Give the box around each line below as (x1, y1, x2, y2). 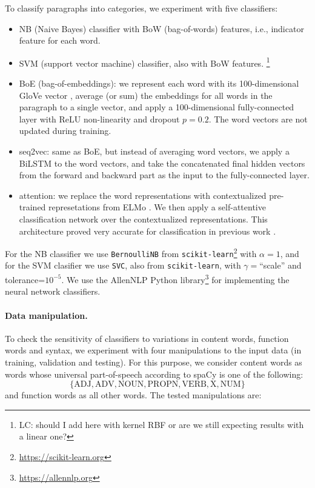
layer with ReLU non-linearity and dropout (19, 112, 180, 125)
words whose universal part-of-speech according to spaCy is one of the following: (5, 367, 303, 380)
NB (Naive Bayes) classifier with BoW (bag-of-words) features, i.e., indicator (19, 22, 304, 35)
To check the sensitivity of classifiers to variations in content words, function (5, 332, 289, 344)
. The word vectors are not (208, 112, 308, 125)
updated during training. (19, 124, 111, 137)
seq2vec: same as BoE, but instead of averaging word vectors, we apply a (19, 145, 290, 157)
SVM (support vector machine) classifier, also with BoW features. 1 (19, 55, 270, 69)
